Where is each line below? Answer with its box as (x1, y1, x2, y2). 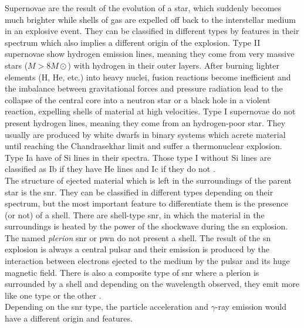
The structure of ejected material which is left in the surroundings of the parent (5, 174, 292, 186)
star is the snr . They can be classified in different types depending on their (5, 185, 273, 198)
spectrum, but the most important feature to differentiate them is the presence (5, 197, 288, 209)
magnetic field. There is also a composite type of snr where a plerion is (5, 266, 259, 278)
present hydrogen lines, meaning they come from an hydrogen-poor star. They (5, 116, 286, 129)
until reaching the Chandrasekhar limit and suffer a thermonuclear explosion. (5, 140, 282, 152)
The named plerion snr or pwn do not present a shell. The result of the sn (5, 231, 271, 244)
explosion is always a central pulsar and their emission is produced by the (5, 243, 270, 255)
